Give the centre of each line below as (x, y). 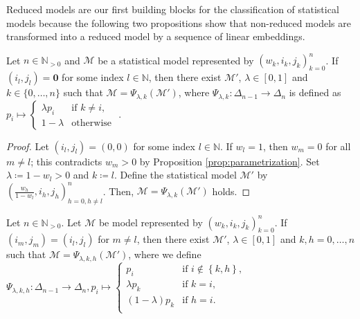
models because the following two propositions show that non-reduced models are (179, 22)
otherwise (92, 123)
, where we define (165, 254)
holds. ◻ (231, 191)
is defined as (315, 92)
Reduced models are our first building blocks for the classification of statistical (173, 9)
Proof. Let (28, 146)
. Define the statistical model (175, 175)
